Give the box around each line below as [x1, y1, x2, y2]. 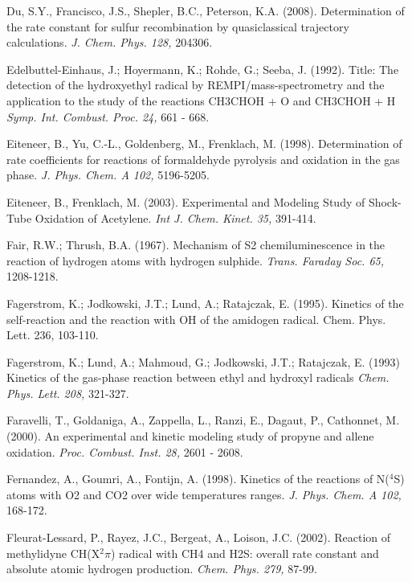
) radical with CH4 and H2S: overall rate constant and [110, 544, 379, 561]
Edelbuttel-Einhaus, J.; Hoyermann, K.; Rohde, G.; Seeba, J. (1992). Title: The [6, 60, 399, 77]
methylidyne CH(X [6, 544, 100, 561]
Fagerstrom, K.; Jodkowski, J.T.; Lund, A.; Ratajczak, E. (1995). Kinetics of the [6, 294, 404, 311]
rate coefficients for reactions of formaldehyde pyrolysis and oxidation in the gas [6, 150, 400, 167]
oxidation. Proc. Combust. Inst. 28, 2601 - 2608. [6, 443, 243, 460]
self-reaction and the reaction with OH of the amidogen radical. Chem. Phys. [6, 310, 386, 327]
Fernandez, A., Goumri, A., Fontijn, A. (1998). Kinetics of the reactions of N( [6, 470, 390, 487]
